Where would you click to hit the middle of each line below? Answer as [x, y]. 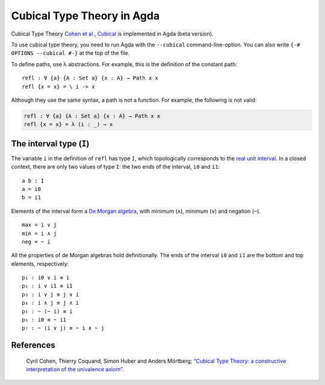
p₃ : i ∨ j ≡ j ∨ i [51, 294]
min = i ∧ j [39, 233]
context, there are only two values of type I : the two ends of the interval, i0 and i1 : [116, 167]
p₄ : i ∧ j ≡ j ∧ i [51, 303]
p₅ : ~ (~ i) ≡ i [47, 311]
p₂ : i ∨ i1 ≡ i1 [47, 286]
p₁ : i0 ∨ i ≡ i [46, 278]
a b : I [33, 180]
